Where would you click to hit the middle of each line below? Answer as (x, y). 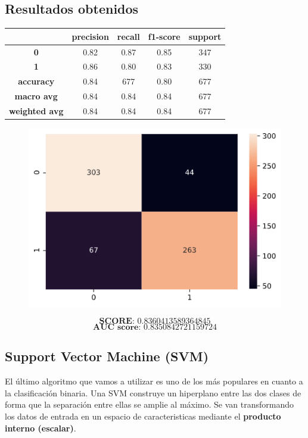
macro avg (36, 96)
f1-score (164, 36)
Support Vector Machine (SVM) (107, 356)
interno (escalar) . (41, 428)
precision (90, 36)
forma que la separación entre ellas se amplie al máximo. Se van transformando (150, 404)
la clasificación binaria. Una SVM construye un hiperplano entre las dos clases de (153, 392)
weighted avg (36, 110)
